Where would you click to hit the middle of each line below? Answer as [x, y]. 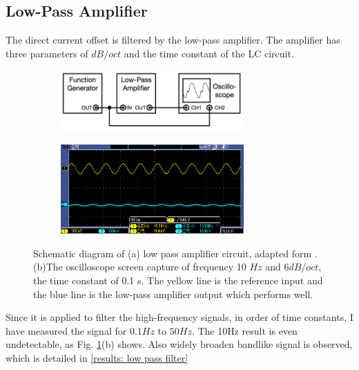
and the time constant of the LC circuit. [209, 53]
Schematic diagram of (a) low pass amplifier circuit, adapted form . [175, 253]
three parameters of [47, 53]
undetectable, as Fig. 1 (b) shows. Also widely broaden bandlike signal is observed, [179, 344]
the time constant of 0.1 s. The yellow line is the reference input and [178, 280]
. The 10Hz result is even [244, 330]
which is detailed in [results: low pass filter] [97, 357]
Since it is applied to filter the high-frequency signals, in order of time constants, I [179, 317]
